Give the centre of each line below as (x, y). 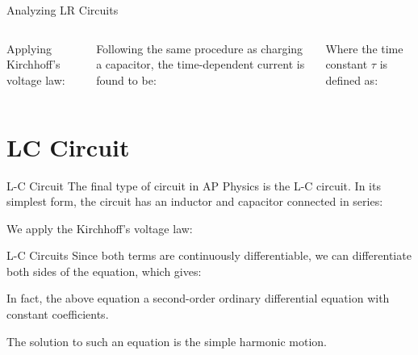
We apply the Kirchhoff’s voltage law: (100, 228)
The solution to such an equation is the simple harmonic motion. (167, 341)
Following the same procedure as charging (200, 48)
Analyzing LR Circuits (63, 10)
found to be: (126, 79)
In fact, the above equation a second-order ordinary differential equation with (198, 298)
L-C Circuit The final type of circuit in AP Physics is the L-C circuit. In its (194, 185)
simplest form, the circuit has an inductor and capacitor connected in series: (195, 201)
